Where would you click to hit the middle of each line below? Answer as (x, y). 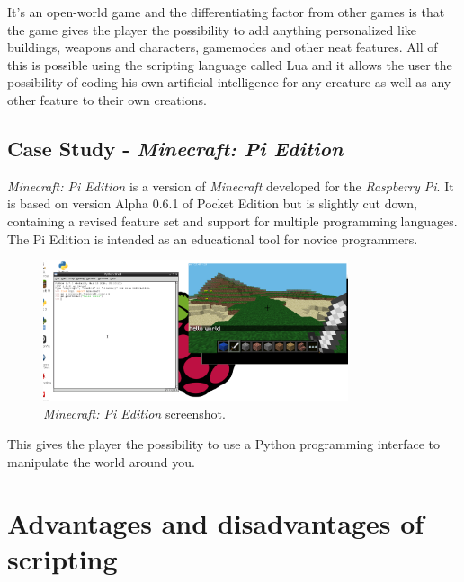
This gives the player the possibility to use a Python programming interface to (224, 444)
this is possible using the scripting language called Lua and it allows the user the (230, 64)
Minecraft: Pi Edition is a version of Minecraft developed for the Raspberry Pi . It (231, 185)
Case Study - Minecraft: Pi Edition (175, 148)
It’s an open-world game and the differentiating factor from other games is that (226, 12)
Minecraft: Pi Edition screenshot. (134, 414)
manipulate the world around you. (101, 461)
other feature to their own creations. (107, 99)
